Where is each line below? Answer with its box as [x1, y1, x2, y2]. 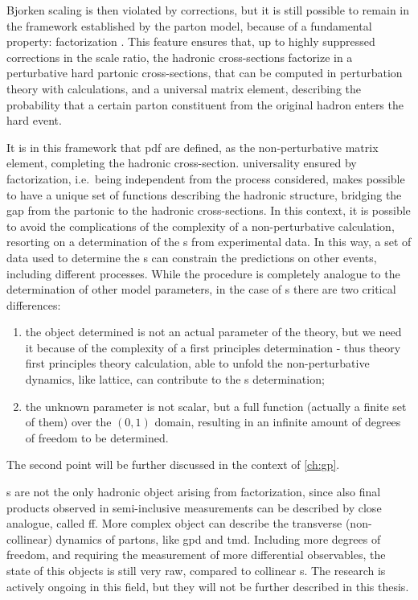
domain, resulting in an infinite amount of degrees [154, 413, 401, 430]
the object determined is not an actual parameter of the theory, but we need [25, 323, 402, 340]
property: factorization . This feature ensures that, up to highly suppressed [6, 33, 375, 50]
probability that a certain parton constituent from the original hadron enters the [6, 96, 404, 113]
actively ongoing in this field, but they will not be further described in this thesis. [6, 577, 409, 594]
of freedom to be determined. [25, 429, 169, 446]
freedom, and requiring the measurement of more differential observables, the [6, 546, 386, 563]
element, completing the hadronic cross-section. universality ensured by [6, 154, 357, 171]
